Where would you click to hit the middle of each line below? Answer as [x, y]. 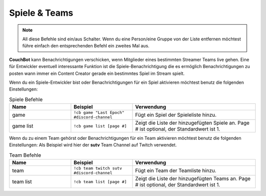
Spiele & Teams [41, 13]
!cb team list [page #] [100, 181]
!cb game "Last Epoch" [99, 113]
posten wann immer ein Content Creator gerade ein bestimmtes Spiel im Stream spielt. [97, 73]
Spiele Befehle [26, 99]
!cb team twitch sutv [98, 168]
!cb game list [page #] [100, 126]
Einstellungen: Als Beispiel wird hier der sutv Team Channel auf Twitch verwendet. [93, 145]
